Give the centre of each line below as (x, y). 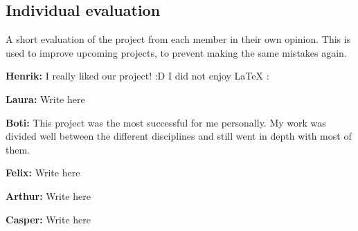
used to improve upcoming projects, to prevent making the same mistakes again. (176, 52)
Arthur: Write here (48, 195)
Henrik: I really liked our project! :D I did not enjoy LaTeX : (137, 76)
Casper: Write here (48, 219)
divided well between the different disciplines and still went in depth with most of (179, 136)
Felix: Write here (43, 173)
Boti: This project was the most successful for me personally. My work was (166, 122)
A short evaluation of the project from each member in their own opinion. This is (178, 39)
